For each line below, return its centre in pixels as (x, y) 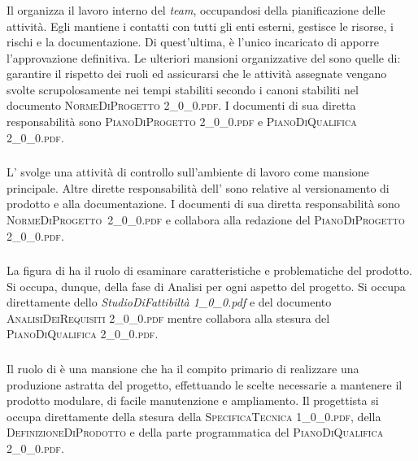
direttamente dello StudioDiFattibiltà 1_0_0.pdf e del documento (169, 302)
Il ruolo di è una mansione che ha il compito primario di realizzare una (183, 368)
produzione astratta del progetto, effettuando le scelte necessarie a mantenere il (205, 384)
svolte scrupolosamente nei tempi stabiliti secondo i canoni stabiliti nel (183, 89)
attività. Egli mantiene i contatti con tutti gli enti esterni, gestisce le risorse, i (200, 26)
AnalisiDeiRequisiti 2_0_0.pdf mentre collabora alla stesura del (168, 317)
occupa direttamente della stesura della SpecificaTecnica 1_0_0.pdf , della (194, 416)
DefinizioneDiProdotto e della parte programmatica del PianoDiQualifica (195, 432)
